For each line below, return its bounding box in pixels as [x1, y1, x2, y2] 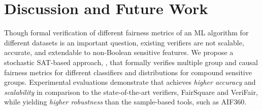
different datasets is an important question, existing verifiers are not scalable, [4, 37, 244, 47]
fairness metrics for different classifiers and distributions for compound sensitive [4, 67, 252, 77]
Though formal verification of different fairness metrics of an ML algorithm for [4, 27, 249, 38]
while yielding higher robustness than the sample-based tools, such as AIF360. [4, 96, 247, 107]
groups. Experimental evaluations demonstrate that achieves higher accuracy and [4, 77, 256, 87]
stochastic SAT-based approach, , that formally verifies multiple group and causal [4, 57, 258, 67]
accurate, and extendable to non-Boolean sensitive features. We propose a [4, 47, 234, 58]
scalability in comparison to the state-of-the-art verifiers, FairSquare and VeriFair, [4, 86, 258, 97]
